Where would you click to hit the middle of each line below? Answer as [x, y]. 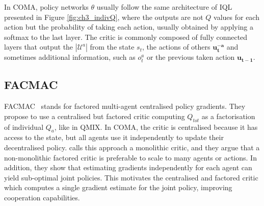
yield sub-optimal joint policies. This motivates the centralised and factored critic [131, 177]
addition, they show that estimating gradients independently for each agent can [128, 167]
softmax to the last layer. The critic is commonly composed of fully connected [126, 37]
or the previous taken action [191, 57]
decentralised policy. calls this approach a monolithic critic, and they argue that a [132, 147]
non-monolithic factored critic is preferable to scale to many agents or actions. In [130, 157]
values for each [236, 17]
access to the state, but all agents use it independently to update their [114, 137]
